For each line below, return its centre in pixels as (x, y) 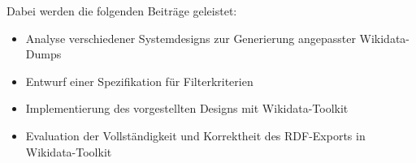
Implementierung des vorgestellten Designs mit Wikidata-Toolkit (187, 108)
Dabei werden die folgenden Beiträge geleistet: (122, 11)
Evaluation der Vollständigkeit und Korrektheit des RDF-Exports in (195, 135)
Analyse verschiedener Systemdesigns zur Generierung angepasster (191, 38)
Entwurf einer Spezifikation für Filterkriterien (139, 81)
